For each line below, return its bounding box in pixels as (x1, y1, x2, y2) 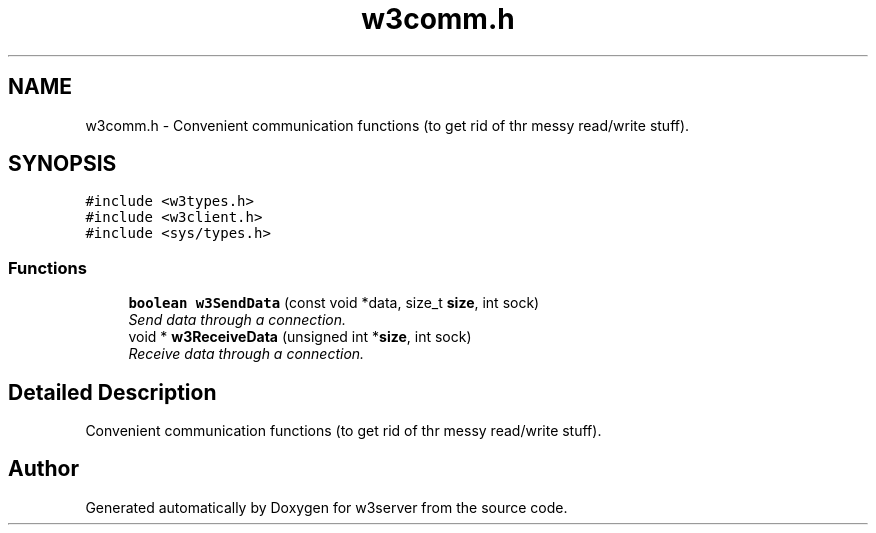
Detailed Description (8, 379, 217, 405)
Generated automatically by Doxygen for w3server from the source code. (85, 498, 568, 516)
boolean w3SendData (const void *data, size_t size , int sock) (128, 294, 540, 312)
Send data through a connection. (128, 311, 347, 329)
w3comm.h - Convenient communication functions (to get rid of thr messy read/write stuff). (85, 116, 690, 134)
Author (8, 456, 79, 482)
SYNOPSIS (8, 151, 117, 177)
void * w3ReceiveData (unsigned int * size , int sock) (128, 328, 472, 346)
